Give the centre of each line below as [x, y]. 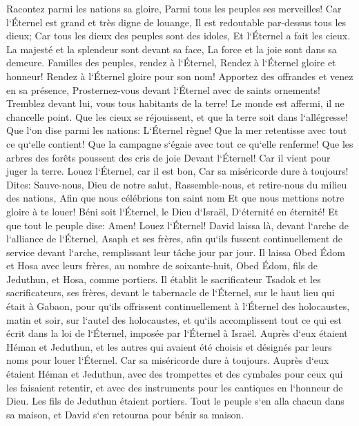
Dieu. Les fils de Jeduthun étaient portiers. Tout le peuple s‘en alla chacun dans [175, 401]
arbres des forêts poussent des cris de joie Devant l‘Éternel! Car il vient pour [168, 157]
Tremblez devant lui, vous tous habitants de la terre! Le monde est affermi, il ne [175, 103]
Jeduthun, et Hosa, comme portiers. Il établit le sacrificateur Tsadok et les [164, 279]
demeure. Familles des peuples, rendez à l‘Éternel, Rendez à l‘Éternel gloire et [171, 62]
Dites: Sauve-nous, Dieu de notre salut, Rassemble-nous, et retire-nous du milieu [177, 184]
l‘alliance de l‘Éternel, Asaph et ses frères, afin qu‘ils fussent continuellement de [174, 239]
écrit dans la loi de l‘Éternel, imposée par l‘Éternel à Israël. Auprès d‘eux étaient [177, 333]
